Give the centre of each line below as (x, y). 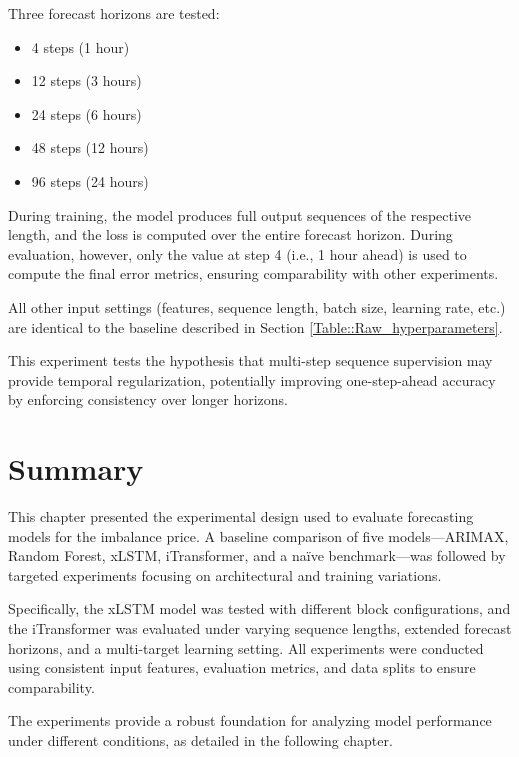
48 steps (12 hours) (90, 147)
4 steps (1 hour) (80, 46)
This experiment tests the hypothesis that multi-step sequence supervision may (250, 360)
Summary (76, 468)
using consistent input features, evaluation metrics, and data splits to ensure (242, 667)
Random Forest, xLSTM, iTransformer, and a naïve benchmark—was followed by (257, 555)
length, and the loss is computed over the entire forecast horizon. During (230, 234)
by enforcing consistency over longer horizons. (148, 399)
